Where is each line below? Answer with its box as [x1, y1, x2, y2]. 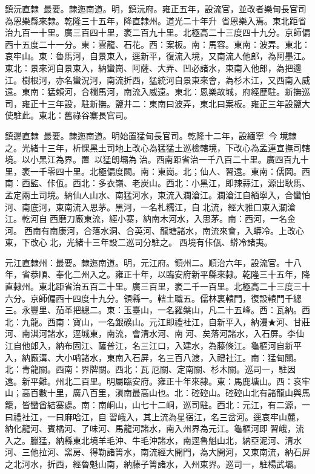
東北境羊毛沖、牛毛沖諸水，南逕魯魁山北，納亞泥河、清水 [72, 433, 302, 446]
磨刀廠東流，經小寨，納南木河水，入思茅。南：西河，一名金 [58, 212, 296, 225]
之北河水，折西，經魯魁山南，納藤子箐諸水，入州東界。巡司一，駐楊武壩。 [5, 457, 302, 470]
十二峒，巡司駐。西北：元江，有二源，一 [148, 398, 310, 411]
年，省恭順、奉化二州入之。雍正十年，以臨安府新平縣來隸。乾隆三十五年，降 [5, 268, 310, 281]
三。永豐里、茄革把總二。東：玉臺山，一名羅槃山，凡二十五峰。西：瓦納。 [5, 304, 302, 316]
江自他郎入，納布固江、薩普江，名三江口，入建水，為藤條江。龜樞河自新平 [5, 339, 302, 352]
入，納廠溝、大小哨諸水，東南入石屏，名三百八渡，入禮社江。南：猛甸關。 [5, 351, 302, 363]
